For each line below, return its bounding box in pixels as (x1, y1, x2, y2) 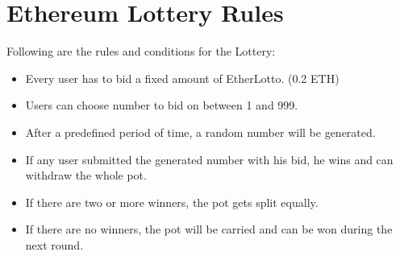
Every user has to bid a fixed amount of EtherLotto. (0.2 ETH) (25, 69, 340, 86)
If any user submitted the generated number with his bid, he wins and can (25, 151, 394, 167)
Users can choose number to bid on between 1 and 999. (25, 97, 298, 114)
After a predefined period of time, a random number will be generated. (25, 123, 376, 140)
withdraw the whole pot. (25, 167, 147, 184)
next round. (25, 236, 84, 253)
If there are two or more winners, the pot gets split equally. (25, 193, 319, 210)
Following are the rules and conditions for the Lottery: (6, 43, 276, 60)
